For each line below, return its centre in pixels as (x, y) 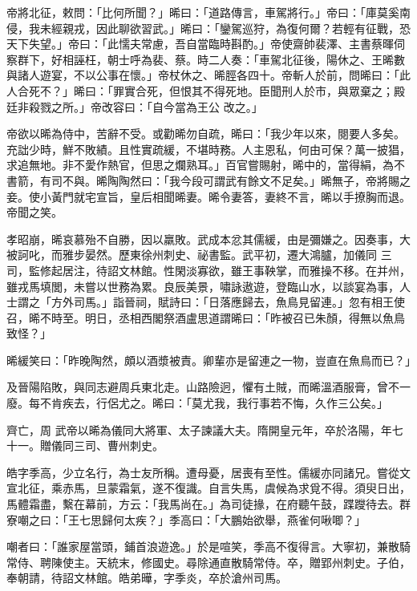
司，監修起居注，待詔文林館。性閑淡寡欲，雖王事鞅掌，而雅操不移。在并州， (208, 270)
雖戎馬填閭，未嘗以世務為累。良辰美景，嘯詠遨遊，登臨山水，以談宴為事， (203, 286)
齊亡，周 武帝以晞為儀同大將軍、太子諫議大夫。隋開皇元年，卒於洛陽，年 (199, 429)
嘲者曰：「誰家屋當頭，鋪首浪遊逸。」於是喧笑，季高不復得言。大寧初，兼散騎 (208, 546)
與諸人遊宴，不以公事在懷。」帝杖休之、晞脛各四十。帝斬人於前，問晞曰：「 (203, 75)
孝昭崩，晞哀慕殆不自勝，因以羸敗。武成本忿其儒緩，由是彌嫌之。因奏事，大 (208, 239)
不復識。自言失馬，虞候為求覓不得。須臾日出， (287, 488)
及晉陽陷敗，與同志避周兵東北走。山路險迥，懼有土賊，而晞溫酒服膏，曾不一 (208, 387)
